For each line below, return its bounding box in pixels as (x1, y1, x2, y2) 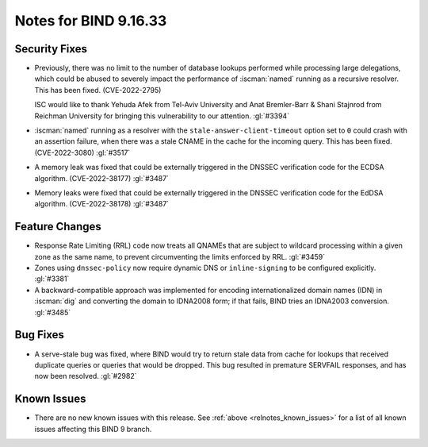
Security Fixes (14, 42, 87, 56)
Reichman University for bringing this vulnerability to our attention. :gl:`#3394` (34, 111, 289, 121)
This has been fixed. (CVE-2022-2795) (34, 85, 162, 94)
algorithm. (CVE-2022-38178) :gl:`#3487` (34, 199, 170, 209)
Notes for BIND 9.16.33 (14, 12, 167, 29)
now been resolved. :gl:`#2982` (34, 372, 138, 381)
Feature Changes (14, 220, 102, 233)
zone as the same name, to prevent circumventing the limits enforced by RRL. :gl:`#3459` (34, 252, 326, 261)
